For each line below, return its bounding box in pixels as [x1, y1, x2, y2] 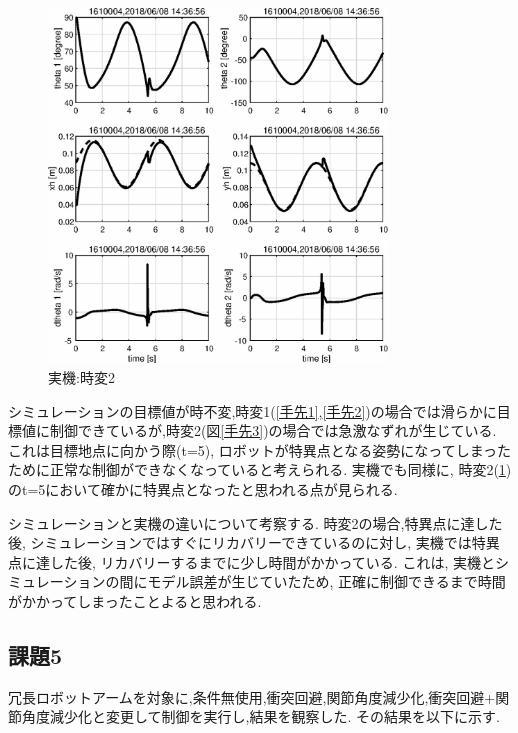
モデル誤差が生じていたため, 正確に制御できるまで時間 [147, 571, 506, 592]
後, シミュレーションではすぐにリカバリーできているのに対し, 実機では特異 [8, 532, 500, 553]
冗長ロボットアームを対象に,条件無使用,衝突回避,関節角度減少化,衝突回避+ [8, 686, 496, 707]
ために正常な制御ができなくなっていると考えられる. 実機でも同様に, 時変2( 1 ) [8, 459, 512, 480]
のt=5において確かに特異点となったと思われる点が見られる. [8, 478, 398, 499]
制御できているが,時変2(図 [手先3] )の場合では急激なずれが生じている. [49, 420, 497, 441]
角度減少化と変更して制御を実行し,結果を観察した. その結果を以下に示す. [21, 706, 500, 727]
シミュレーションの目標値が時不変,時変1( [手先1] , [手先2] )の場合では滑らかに [8, 400, 497, 421]
